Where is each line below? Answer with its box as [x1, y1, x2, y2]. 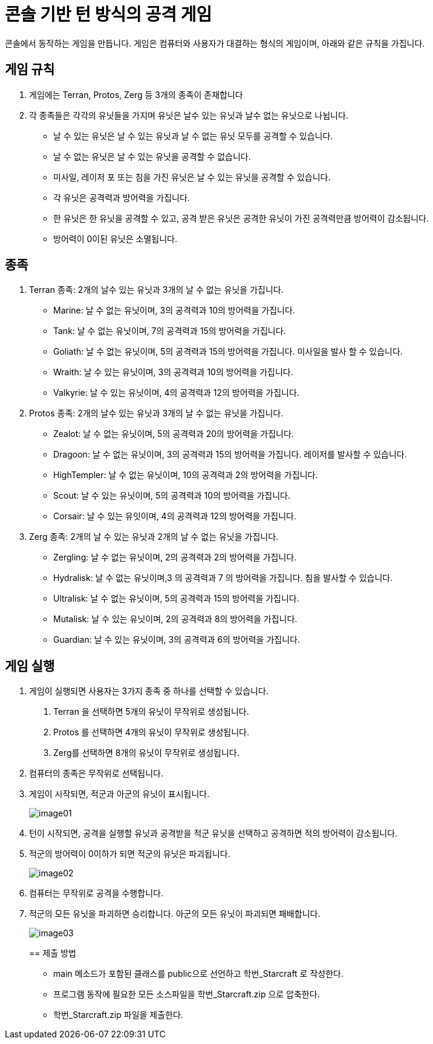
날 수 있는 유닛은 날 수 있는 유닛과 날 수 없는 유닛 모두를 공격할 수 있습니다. [53, 130, 333, 141]
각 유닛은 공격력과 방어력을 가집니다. [53, 192, 190, 203]
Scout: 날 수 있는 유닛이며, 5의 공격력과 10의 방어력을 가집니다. [53, 490, 290, 501]
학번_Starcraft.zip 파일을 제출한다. [53, 1010, 183, 1020]
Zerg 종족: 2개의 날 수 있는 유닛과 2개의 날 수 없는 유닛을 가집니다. [29, 531, 279, 542]
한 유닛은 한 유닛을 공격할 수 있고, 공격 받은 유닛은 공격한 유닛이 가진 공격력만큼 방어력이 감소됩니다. [53, 212, 429, 223]
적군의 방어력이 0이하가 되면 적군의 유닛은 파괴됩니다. [29, 849, 230, 859]
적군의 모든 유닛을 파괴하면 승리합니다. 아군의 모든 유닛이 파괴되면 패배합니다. [29, 908, 321, 919]
